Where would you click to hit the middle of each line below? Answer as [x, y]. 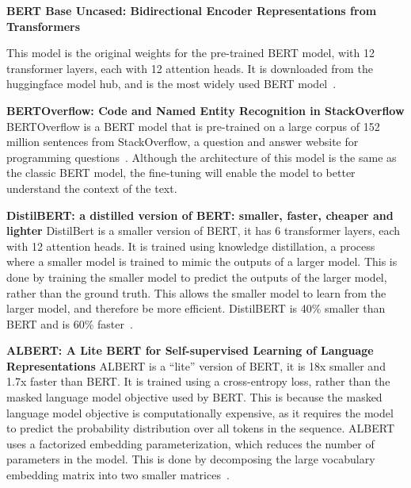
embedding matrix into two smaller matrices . [118, 475]
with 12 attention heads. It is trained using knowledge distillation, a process [191, 246]
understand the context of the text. [92, 188]
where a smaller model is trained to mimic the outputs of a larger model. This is [202, 261]
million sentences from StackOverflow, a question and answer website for [183, 142]
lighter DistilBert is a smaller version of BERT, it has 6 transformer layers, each [204, 231]
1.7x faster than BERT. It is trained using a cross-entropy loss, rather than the [198, 381]
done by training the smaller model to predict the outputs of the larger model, [197, 277]
